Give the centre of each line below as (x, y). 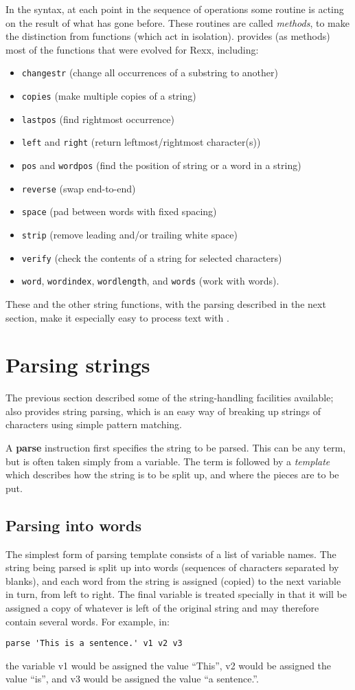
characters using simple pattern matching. (94, 424)
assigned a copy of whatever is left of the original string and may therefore (162, 607)
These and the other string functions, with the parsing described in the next (166, 303)
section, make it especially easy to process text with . (117, 317)
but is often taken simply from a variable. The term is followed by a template (168, 461)
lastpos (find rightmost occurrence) (98, 119)
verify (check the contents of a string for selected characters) (152, 257)
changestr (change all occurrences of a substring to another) (150, 73)
